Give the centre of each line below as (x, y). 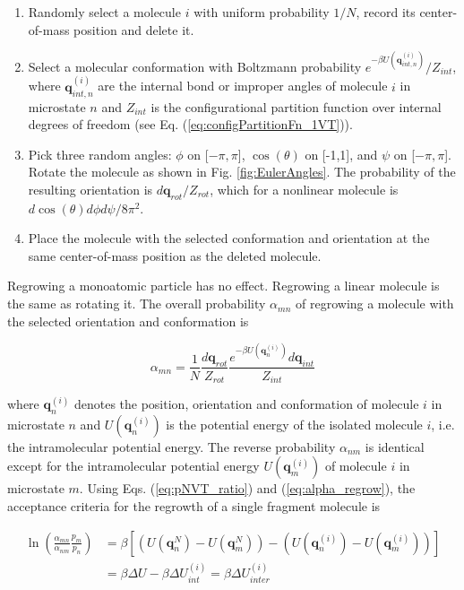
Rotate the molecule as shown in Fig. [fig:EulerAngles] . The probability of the (242, 172)
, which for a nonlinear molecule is (304, 189)
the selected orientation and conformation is (128, 321)
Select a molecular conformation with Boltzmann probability (195, 66)
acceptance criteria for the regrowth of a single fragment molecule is (194, 506)
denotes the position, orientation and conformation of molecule (246, 404)
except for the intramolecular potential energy (133, 466)
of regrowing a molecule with (375, 304)
